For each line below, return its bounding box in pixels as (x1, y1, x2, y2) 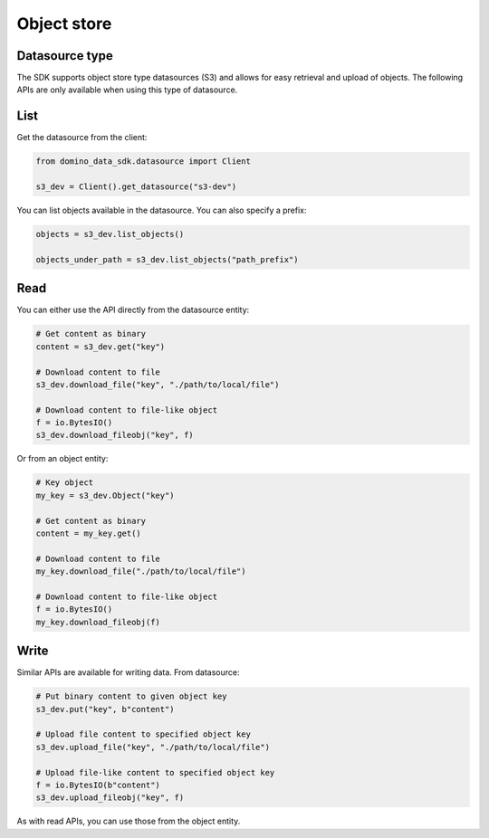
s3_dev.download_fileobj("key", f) (35, 430, 194, 441)
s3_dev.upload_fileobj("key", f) (35, 793, 185, 803)
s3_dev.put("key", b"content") (35, 704, 176, 714)
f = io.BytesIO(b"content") (35, 779, 160, 790)
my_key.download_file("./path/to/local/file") (35, 567, 246, 576)
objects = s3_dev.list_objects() (35, 229, 185, 240)
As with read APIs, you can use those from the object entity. (16, 815, 241, 827)
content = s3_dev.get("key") (35, 341, 166, 352)
